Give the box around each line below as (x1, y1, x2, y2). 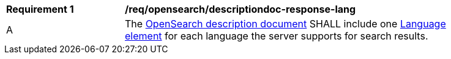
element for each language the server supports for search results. (125, 30, 428, 42)
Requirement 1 (6, 3, 74, 15)
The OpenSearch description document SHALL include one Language (125, 18, 446, 30)
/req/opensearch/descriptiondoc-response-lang (125, 3, 356, 15)
